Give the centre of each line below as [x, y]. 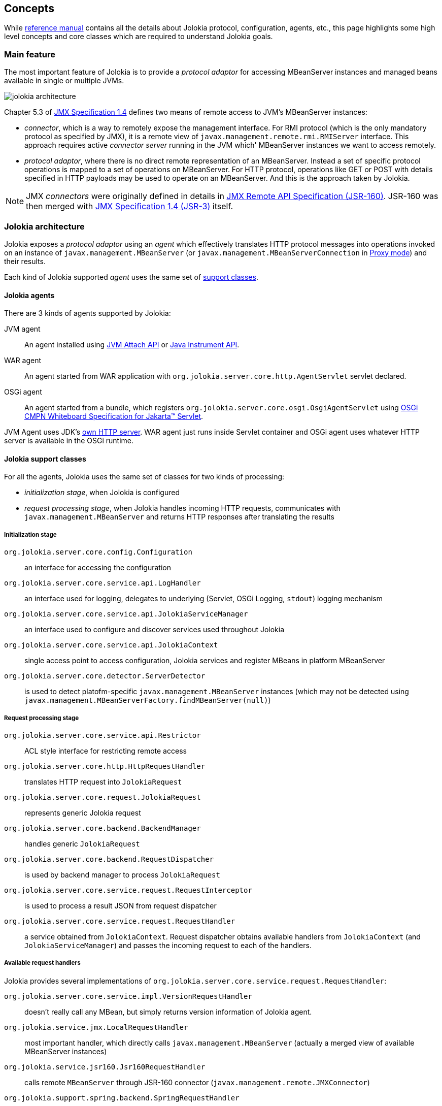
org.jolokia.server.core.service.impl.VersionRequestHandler [128, 996]
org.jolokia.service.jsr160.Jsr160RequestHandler [105, 1067]
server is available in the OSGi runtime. [69, 441]
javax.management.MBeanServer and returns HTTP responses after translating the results [179, 517]
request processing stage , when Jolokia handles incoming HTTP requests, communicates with [182, 508]
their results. [25, 261]
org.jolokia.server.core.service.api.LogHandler [103, 583]
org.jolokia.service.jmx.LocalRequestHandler [96, 1027]
